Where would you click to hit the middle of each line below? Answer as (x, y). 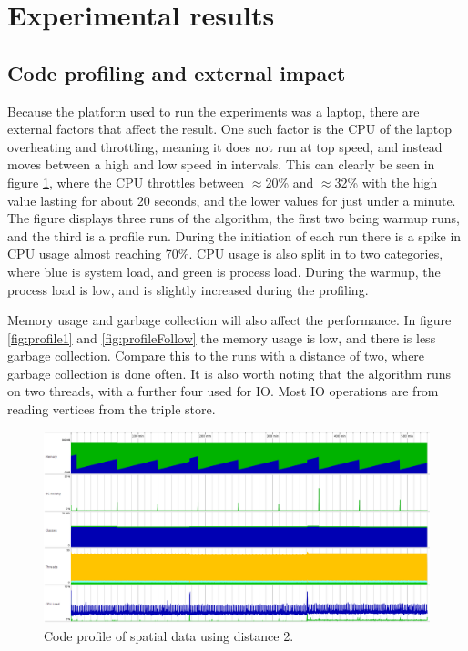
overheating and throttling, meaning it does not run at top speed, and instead (225, 146)
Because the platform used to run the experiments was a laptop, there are (214, 111)
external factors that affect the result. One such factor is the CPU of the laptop (229, 129)
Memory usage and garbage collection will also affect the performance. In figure (229, 320)
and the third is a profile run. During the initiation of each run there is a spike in (234, 235)
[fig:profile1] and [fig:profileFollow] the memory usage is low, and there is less (222, 337)
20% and (290, 182)
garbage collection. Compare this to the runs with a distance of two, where (216, 356)
